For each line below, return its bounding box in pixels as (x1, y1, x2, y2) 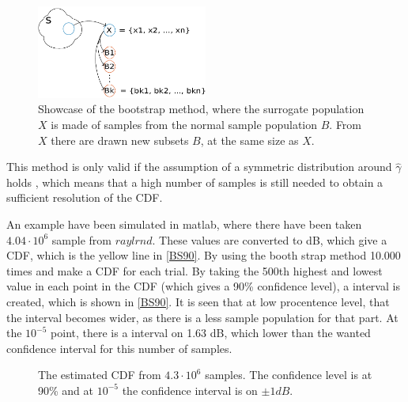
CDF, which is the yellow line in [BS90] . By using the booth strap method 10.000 (6, 247, 401, 264)
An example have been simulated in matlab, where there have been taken (6, 215, 362, 232)
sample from (51, 231, 111, 248)
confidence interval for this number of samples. (6, 339, 232, 356)
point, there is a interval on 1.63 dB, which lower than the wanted (51, 324, 371, 341)
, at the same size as (200, 131, 299, 148)
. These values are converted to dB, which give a (152, 231, 387, 248)
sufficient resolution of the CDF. (6, 189, 163, 206)
